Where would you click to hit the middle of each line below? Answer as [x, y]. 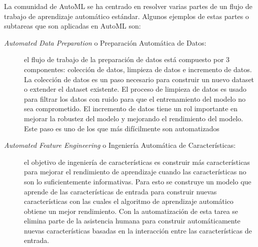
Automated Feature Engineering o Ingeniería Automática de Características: [120, 145]
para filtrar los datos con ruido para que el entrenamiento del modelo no [135, 98]
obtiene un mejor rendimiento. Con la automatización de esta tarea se [131, 211]
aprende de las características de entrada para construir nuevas [120, 191]
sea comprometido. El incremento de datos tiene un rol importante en [131, 108]
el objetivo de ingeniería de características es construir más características [137, 162]
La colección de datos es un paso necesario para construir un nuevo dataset [139, 79]
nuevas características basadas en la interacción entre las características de [138, 230]
